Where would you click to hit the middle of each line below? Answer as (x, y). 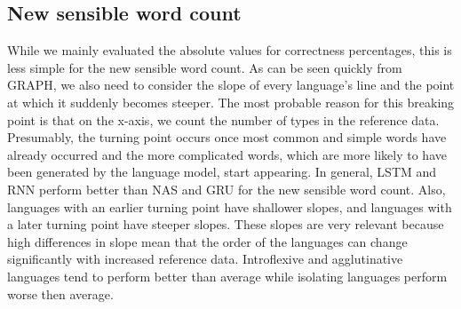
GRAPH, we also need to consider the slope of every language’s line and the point (231, 85)
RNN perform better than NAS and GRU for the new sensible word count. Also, (227, 189)
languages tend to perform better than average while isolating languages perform (227, 276)
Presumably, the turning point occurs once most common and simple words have (227, 137)
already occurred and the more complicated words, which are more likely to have (227, 154)
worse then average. (60, 293)
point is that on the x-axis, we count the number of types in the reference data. (223, 119)
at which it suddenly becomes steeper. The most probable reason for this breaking (231, 102)
